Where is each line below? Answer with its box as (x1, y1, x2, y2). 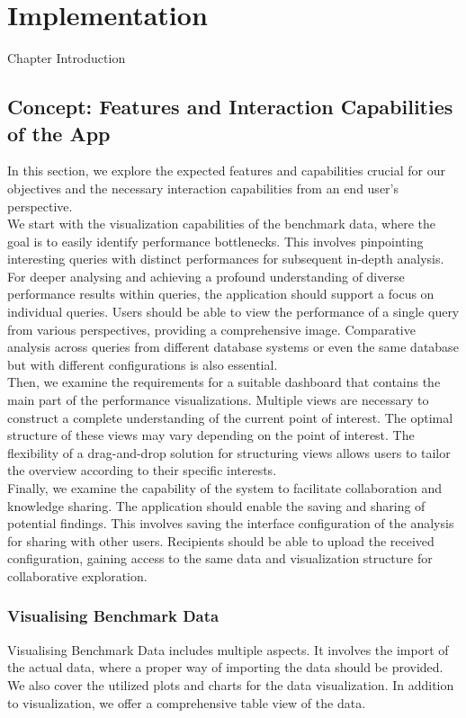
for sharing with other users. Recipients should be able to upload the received (7, 531, 435, 550)
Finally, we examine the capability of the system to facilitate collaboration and (7, 479, 443, 497)
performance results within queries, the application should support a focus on (7, 284, 435, 303)
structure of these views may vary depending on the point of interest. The (7, 426, 415, 444)
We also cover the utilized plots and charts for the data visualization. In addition (7, 675, 454, 694)
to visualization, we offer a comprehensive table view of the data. (7, 693, 366, 712)
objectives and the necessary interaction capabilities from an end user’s (7, 178, 399, 197)
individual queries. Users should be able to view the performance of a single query (7, 302, 460, 321)
